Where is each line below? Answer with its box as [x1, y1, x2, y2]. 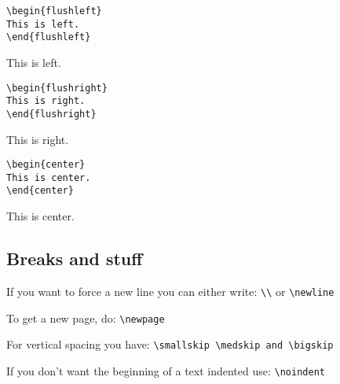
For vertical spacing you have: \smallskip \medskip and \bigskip [6, 336, 334, 353]
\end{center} [6, 185, 74, 197]
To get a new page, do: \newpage [6, 309, 165, 326]
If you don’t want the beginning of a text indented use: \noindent [6, 362, 325, 378]
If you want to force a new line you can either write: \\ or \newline [6, 282, 335, 299]
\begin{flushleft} [6, 6, 102, 17]
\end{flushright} [6, 108, 97, 120]
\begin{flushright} [6, 82, 108, 94]
